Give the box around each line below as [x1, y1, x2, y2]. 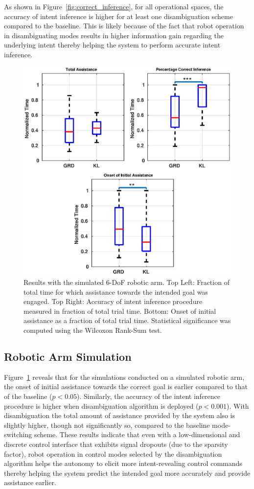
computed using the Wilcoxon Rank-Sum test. [23, 325, 162, 335]
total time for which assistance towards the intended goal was [23, 286, 208, 297]
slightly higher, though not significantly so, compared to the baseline [4, 419, 210, 430]
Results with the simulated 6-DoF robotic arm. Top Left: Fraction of [23, 277, 230, 287]
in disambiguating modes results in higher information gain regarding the [4, 30, 224, 40]
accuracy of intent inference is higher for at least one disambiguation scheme [4, 11, 233, 21]
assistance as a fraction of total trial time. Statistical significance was [23, 315, 231, 326]
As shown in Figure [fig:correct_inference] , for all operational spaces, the [4, 1, 224, 11]
